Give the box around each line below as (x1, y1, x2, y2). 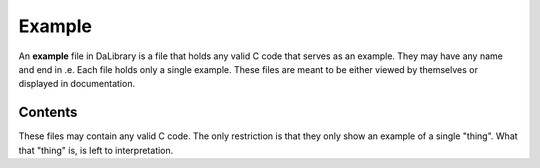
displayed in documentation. (18, 78, 135, 90)
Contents (18, 104, 78, 121)
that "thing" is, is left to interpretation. (18, 144, 174, 156)
